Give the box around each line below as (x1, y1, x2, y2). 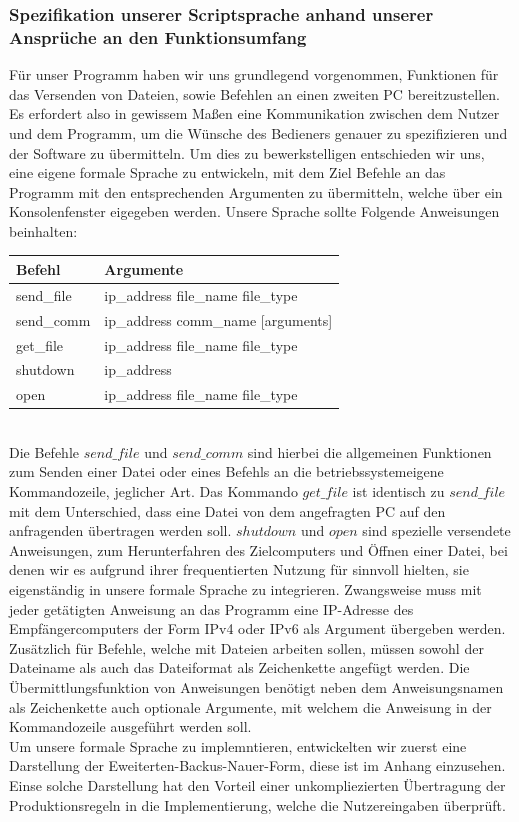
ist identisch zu (352, 481, 445, 502)
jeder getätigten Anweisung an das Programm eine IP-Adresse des (9, 598, 414, 619)
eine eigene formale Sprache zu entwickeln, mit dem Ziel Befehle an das (9, 162, 446, 183)
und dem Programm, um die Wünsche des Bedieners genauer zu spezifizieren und (9, 122, 508, 143)
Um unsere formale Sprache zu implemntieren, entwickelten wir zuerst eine (9, 735, 467, 756)
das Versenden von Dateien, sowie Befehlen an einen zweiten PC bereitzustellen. (9, 83, 500, 104)
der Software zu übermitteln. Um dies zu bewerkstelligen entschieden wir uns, (9, 142, 485, 163)
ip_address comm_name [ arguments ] (104, 309, 333, 330)
